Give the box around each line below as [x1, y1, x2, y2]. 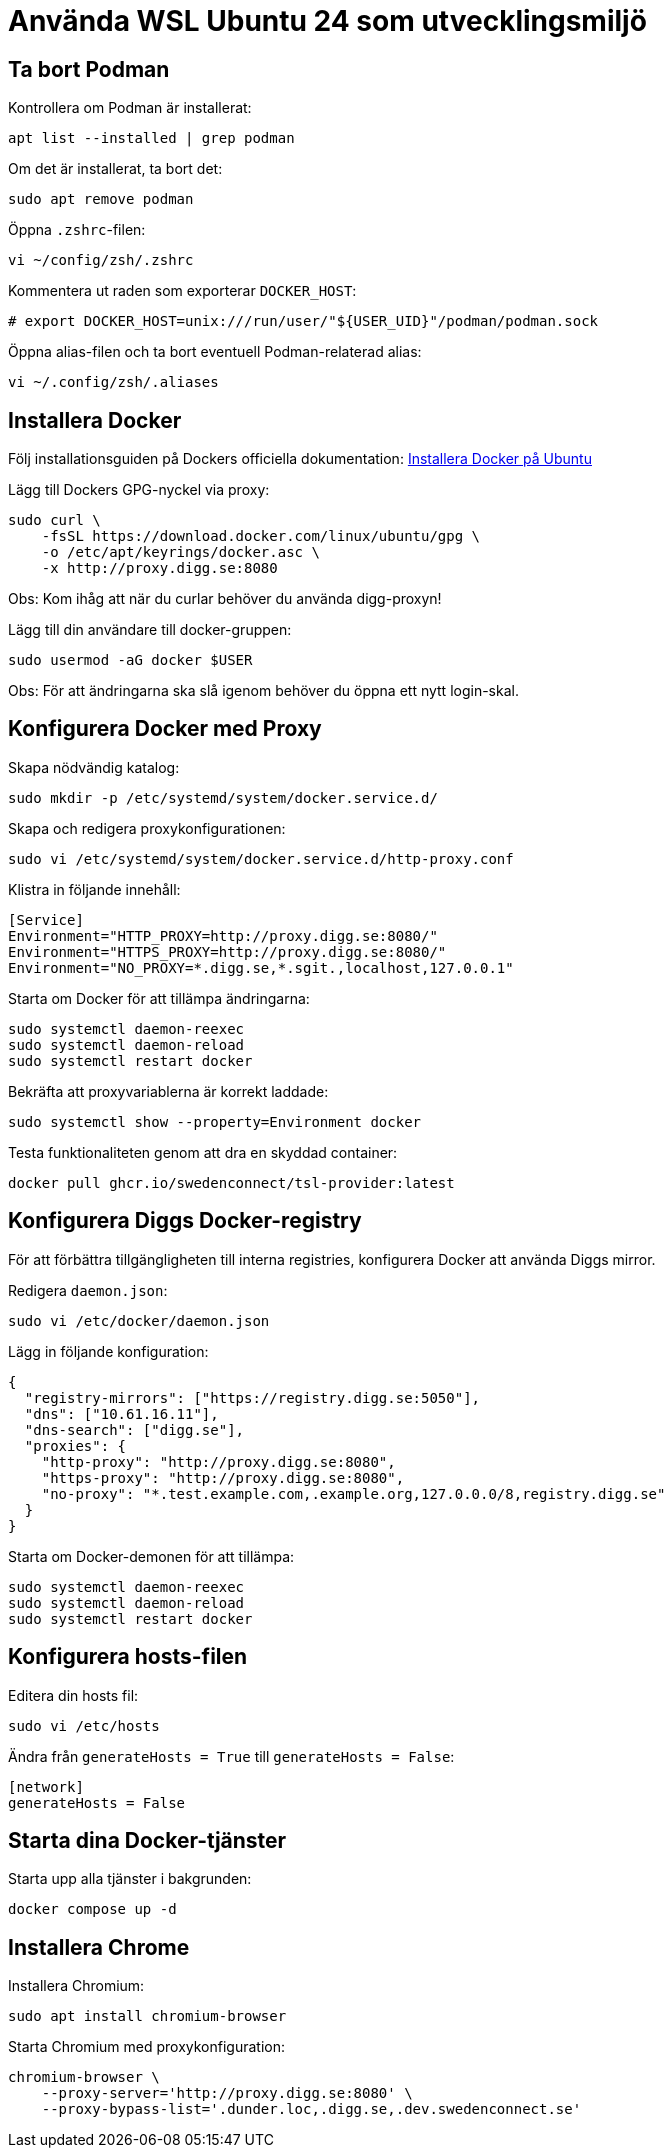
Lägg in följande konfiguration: [8, 1342, 209, 1360]
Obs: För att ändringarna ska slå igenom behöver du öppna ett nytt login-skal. [8, 682, 519, 700]
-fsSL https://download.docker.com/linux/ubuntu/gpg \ [41, 528, 481, 545]
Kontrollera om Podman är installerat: [8, 99, 252, 117]
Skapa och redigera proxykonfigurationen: [8, 819, 286, 837]
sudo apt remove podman [8, 191, 194, 208]
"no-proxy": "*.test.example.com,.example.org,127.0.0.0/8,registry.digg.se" [41, 1485, 666, 1502]
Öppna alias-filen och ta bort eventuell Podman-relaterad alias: [8, 343, 422, 361]
